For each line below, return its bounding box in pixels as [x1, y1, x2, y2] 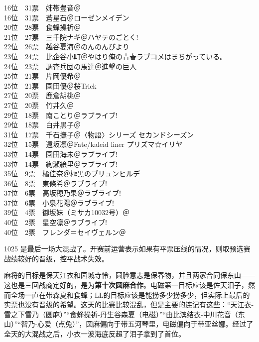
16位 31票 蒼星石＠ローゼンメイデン [4, 12, 129, 22]
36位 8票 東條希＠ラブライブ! [4, 178, 107, 188]
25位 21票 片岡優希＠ [4, 71, 81, 81]
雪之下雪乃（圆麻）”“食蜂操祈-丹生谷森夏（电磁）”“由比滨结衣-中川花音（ [4, 309, 238, 319]
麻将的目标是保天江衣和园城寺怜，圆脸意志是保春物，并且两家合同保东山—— [4, 270, 255, 280]
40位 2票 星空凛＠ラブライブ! [4, 217, 107, 228]
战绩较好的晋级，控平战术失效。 [4, 253, 109, 263]
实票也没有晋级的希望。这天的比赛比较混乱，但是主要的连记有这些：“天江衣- [4, 299, 254, 310]
